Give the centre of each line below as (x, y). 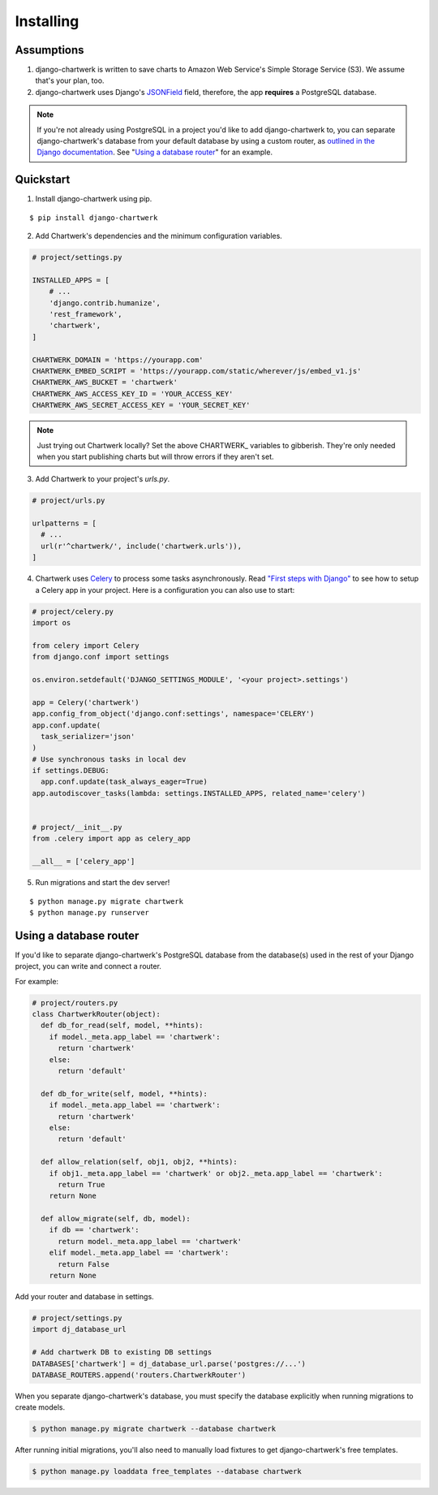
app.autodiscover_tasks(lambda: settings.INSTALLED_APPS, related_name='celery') (199, 793)
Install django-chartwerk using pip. (94, 199)
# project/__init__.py (77, 827)
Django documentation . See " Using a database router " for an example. (155, 152)
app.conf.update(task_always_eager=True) (125, 782)
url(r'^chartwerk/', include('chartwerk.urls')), (142, 546)
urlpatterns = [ (64, 523)
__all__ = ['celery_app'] (84, 862)
